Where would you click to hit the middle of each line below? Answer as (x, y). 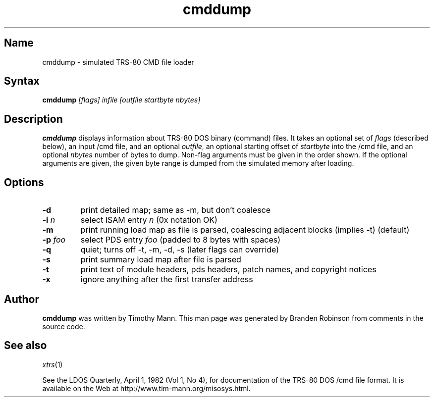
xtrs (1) (53, 364)
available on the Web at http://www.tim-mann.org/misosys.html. (146, 388)
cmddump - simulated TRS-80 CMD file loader (118, 62)
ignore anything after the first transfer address (167, 279)
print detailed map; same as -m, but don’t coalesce (176, 210)
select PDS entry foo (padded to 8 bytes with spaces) (181, 240)
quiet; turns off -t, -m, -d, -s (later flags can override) (180, 250)
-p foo (54, 240)
